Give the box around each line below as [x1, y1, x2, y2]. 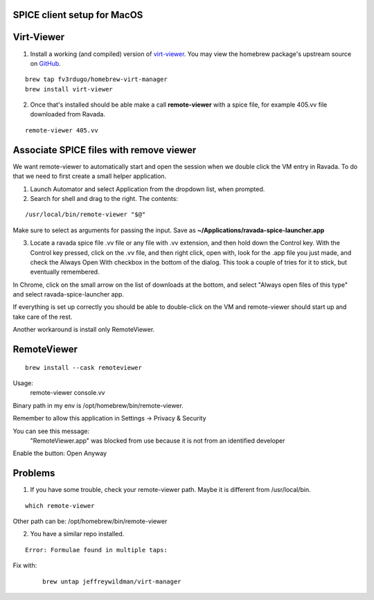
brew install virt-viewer [25, 85, 114, 93]
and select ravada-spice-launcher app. [12, 290, 125, 299]
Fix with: [12, 561, 37, 570]
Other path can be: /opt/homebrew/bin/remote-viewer [12, 517, 168, 526]
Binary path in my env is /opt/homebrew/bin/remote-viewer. [12, 401, 184, 409]
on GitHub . [30, 59, 62, 67]
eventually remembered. [30, 267, 100, 276]
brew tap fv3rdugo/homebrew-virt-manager [25, 76, 168, 83]
